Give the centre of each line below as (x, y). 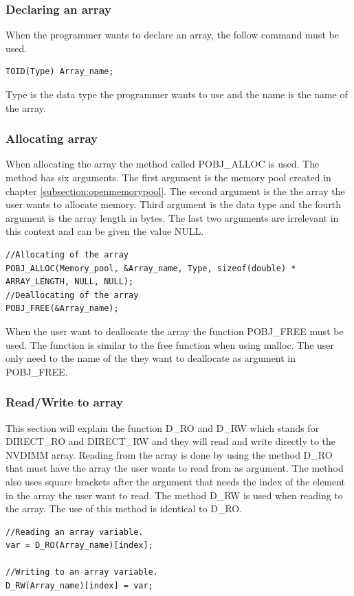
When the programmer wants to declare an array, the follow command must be (172, 35)
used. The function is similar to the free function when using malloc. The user (170, 344)
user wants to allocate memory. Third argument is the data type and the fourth (174, 204)
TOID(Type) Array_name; (60, 72)
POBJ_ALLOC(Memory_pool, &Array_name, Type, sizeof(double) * (151, 268)
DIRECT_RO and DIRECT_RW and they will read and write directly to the (171, 441)
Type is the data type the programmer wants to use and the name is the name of (177, 94)
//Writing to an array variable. (82, 572)
